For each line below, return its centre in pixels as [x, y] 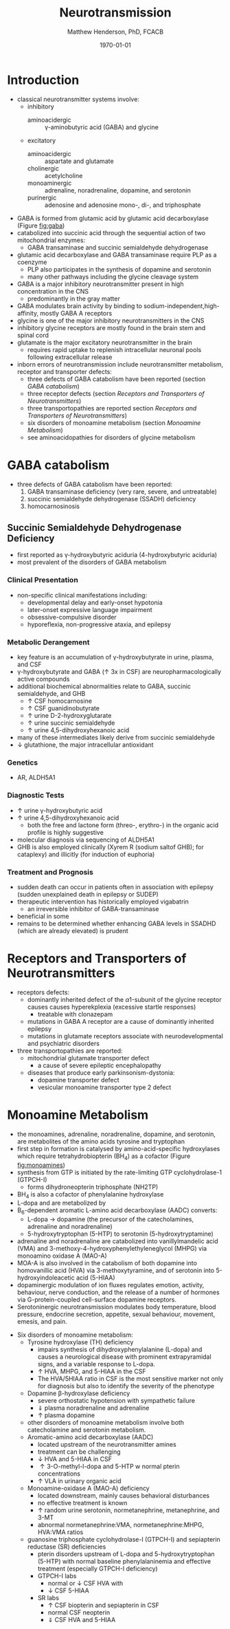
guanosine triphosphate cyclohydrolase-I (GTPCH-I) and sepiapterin [124, 1540]
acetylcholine [64, 175]
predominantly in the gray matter [73, 298]
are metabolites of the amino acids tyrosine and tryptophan [101, 1141]
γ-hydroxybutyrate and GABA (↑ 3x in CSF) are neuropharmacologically [119, 672]
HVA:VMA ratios [60, 1532]
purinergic [42, 197]
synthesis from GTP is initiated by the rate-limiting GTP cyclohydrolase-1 [119, 1172]
